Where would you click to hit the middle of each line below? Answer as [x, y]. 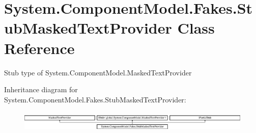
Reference [39, 48]
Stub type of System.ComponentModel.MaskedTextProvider [98, 72]
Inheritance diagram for [41, 89]
